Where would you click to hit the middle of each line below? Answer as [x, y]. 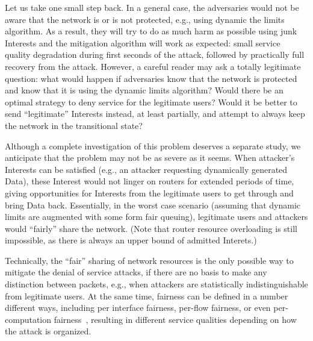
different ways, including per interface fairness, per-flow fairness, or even [138, 308]
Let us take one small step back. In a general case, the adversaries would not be [152, 7]
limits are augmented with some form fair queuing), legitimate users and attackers [156, 217]
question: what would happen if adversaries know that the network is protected [151, 78]
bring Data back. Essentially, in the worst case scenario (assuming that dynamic [153, 205]
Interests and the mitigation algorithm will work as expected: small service [143, 42]
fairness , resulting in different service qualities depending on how [175, 319]
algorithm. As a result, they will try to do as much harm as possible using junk [151, 31]
